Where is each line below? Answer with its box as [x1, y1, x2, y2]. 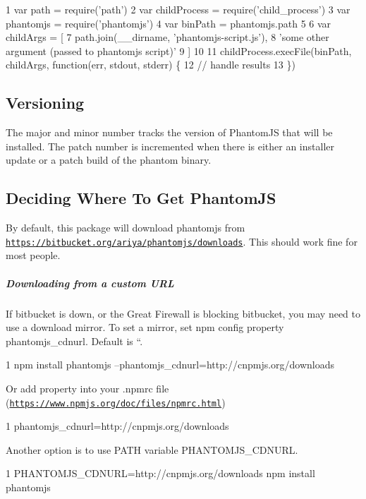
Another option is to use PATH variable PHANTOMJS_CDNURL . [6, 442, 298, 457]
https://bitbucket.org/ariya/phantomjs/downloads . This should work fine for [6, 234, 358, 248]
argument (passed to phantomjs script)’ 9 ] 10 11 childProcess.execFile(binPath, [6, 43, 352, 58]
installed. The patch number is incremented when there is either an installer [6, 138, 334, 153]
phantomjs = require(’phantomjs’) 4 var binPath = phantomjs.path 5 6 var [6, 16, 331, 30]
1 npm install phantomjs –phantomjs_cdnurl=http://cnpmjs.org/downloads [6, 357, 335, 372]
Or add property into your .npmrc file [6, 380, 169, 395]
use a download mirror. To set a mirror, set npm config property [6, 320, 284, 335]
